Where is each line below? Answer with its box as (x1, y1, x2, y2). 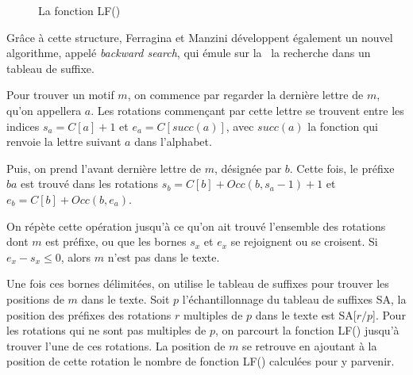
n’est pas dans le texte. (107, 248, 220, 265)
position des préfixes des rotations (6, 306, 172, 323)
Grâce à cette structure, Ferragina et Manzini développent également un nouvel (6, 29, 393, 45)
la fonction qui (307, 117, 379, 134)
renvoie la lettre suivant (6, 133, 122, 150)
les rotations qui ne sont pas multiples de (6, 322, 206, 339)
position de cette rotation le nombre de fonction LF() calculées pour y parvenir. (6, 353, 395, 369)
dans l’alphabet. (134, 133, 212, 150)
